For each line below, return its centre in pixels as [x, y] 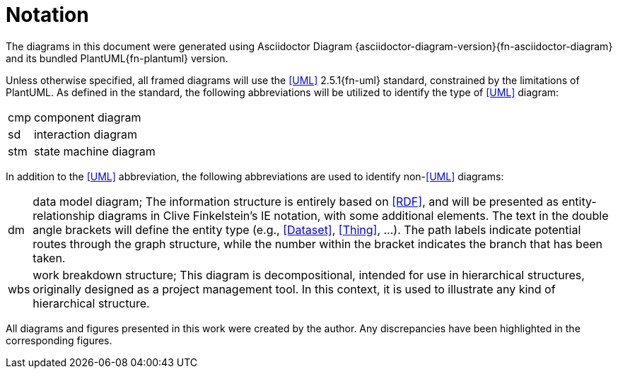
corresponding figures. [59, 340]
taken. [49, 258]
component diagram [87, 117]
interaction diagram [85, 134]
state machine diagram [94, 151]
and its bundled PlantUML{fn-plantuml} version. [117, 58]
